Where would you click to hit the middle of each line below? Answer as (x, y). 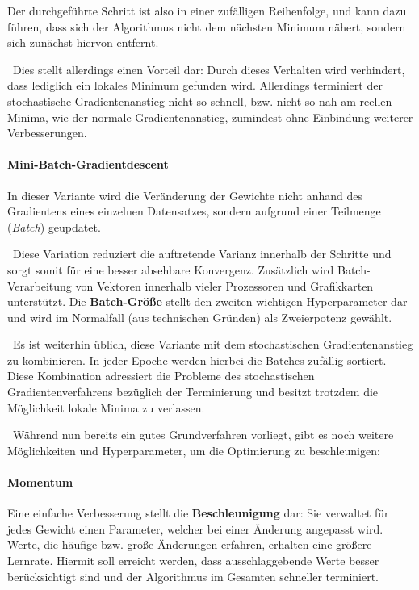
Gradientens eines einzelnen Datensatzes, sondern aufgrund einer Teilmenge (194, 211)
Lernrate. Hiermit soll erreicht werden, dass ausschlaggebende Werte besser (193, 561)
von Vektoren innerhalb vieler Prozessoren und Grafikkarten (224, 285)
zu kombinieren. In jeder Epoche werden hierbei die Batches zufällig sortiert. (197, 360)
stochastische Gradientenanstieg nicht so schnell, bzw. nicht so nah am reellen (200, 100)
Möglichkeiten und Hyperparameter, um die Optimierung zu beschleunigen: (194, 450)
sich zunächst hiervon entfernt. (83, 42)
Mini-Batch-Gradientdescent (88, 164)
